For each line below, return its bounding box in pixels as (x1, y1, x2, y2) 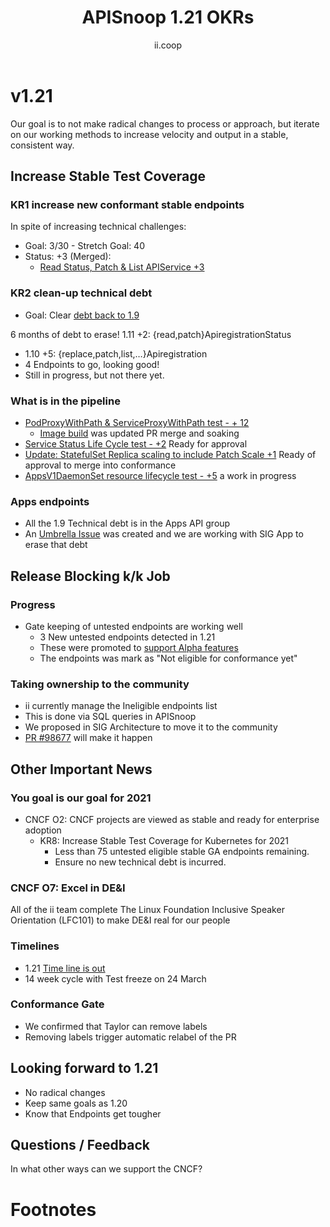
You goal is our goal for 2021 (10, 791, 152, 805)
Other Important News (10, 761, 153, 778)
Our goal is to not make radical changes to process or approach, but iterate (10, 117, 320, 130)
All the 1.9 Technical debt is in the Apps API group (24, 517, 231, 530)
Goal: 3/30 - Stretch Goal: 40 (24, 240, 145, 252)
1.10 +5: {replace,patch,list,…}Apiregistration (24, 347, 208, 360)
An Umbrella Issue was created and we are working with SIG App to (24, 528, 304, 540)
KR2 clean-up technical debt (10, 286, 153, 300)
